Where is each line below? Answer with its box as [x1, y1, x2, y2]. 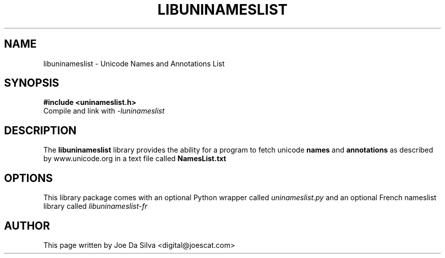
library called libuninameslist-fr [43, 202, 147, 211]
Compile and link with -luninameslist [43, 106, 165, 116]
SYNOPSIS [4, 77, 59, 90]
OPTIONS [4, 171, 53, 185]
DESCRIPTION [4, 124, 77, 137]
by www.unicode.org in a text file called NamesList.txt [43, 154, 227, 163]
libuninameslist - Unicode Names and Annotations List [43, 59, 225, 68]
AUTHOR [4, 219, 50, 232]
